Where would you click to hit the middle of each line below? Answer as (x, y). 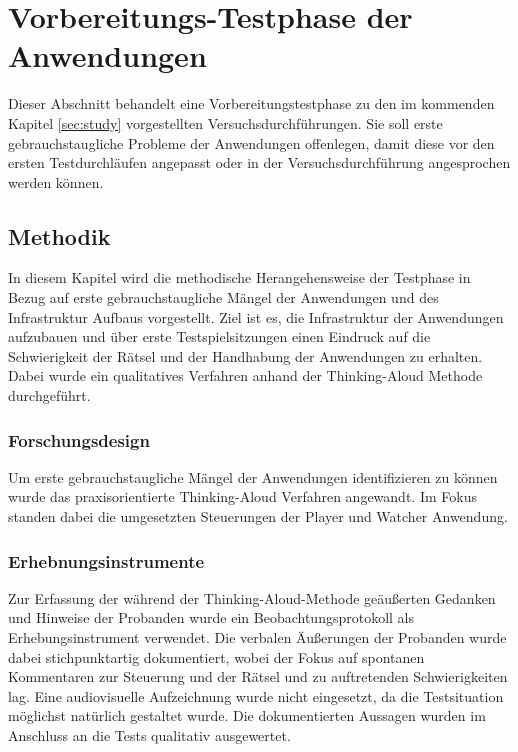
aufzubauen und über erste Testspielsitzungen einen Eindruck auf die (219, 336)
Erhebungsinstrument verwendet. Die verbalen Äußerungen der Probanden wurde (257, 637)
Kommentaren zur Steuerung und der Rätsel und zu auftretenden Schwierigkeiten (258, 676)
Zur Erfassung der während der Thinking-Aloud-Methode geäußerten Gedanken (252, 597)
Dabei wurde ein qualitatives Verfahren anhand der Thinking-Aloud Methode (245, 375)
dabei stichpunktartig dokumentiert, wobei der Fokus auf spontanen (216, 656)
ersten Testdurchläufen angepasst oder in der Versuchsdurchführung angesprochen (259, 162)
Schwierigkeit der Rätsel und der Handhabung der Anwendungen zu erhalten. (245, 355)
